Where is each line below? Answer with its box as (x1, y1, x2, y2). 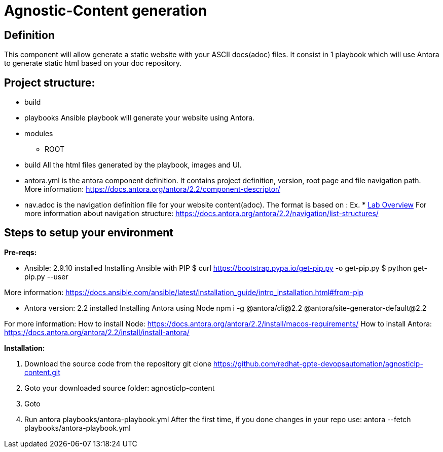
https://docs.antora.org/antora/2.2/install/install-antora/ (4, 327, 190, 337)
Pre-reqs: (4, 248, 37, 257)
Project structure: (4, 76, 95, 89)
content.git (24, 367, 60, 377)
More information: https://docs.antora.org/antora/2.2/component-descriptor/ (24, 185, 280, 194)
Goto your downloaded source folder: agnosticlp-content (24, 383, 215, 392)
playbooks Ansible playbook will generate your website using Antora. (24, 113, 255, 122)
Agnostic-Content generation (4, 2, 207, 19)
